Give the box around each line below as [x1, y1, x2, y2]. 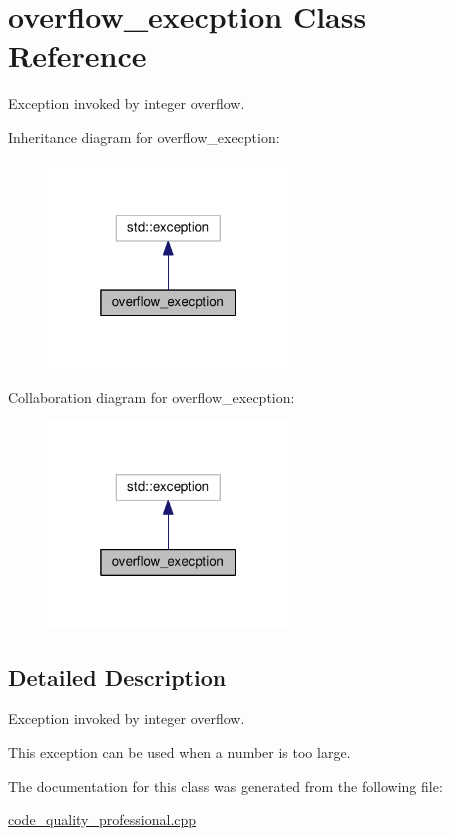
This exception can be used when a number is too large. [8, 742, 351, 763]
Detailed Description [8, 661, 227, 692]
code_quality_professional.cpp [8, 809, 197, 830]
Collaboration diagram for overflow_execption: [8, 386, 295, 407]
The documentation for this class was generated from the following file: [8, 775, 443, 796]
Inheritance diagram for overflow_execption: [8, 126, 280, 147]
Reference [8, 35, 147, 76]
